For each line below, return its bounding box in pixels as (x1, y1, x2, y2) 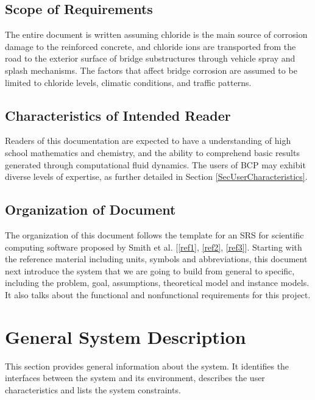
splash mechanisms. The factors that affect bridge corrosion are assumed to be (5, 63, 297, 76)
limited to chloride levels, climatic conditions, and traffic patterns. (5, 76, 252, 88)
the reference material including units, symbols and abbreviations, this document (5, 252, 308, 265)
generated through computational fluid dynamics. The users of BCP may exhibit (5, 158, 306, 171)
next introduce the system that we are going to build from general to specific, (5, 264, 295, 277)
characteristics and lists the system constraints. (5, 383, 181, 396)
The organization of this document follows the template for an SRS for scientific (5, 228, 304, 241)
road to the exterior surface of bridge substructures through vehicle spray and (5, 52, 296, 65)
